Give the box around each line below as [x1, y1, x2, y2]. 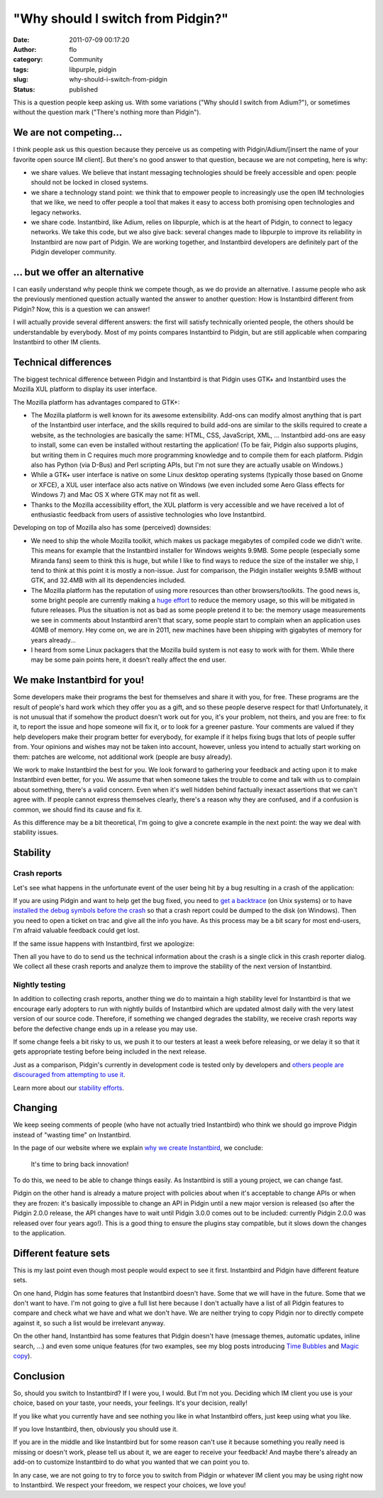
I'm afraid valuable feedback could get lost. [13, 926, 140, 935]
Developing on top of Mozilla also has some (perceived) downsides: [13, 523, 212, 532]
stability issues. [13, 828, 59, 837]
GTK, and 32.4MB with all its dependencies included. [30, 576, 186, 585]
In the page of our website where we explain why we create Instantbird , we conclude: [13, 1144, 264, 1152]
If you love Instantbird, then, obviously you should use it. [13, 1425, 179, 1433]
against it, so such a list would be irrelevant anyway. [13, 1318, 166, 1327]
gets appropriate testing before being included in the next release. [13, 1047, 207, 1056]
